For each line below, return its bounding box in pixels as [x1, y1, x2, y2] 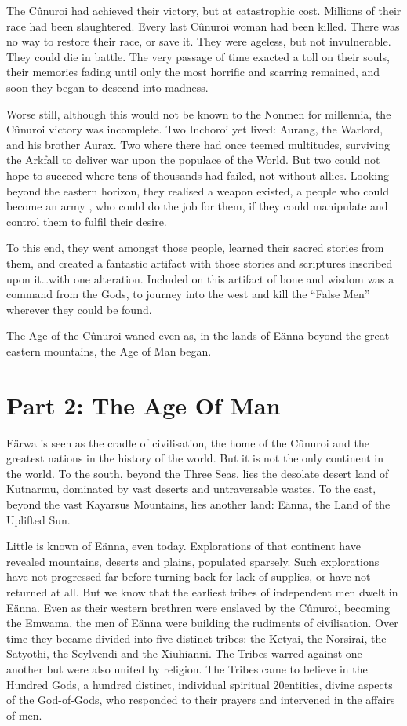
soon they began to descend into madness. [6, 78, 209, 95]
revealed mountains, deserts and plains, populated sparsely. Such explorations [6, 553, 380, 569]
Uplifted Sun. [6, 511, 71, 527]
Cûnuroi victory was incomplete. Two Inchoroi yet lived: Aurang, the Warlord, [6, 121, 383, 137]
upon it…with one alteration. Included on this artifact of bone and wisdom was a [6, 270, 394, 286]
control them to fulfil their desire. [6, 213, 167, 229]
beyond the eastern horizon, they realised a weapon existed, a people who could [6, 182, 390, 199]
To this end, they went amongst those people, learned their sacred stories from [6, 239, 384, 256]
